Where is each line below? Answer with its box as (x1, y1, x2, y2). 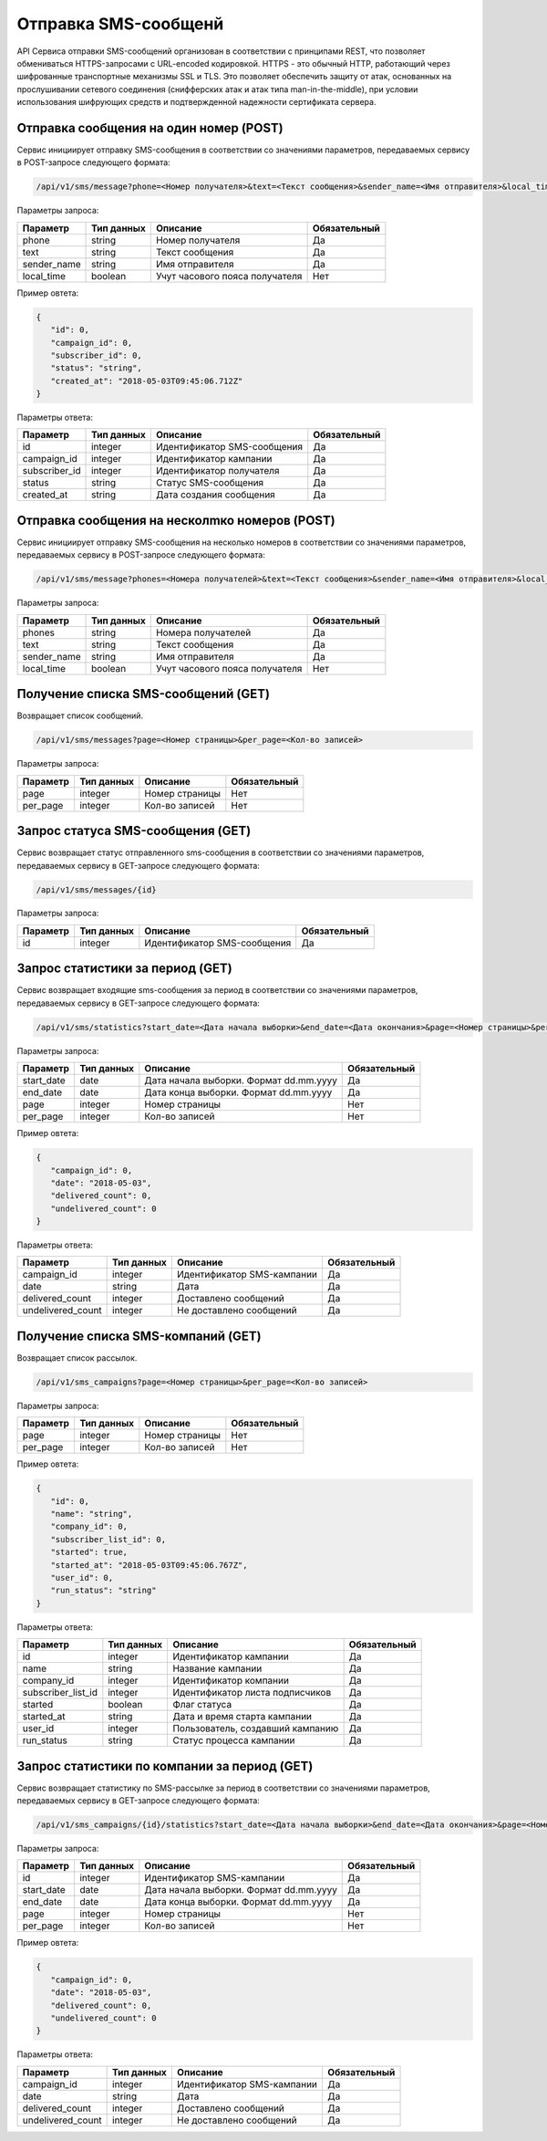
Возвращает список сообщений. (16, 710, 144, 721)
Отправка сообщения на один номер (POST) (16, 120, 284, 136)
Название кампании (172, 1662, 263, 1675)
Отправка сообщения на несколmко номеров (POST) (16, 512, 336, 528)
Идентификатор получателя (155, 465, 280, 477)
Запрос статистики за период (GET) (16, 961, 232, 977)
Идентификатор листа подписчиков (172, 1687, 332, 1699)
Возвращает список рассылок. (16, 1352, 138, 1363)
